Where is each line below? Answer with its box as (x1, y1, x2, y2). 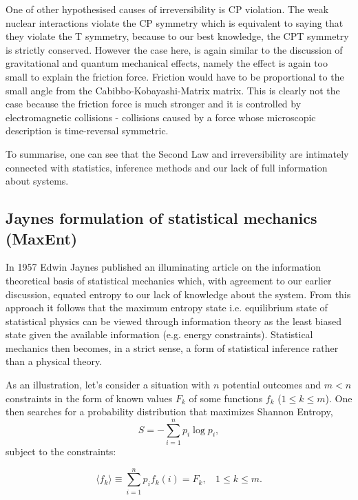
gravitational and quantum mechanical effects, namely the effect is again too (6, 56, 328, 70)
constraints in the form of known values (6, 390, 173, 405)
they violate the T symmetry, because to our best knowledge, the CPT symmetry (6, 29, 349, 43)
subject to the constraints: (6, 444, 116, 458)
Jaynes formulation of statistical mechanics (6, 207, 317, 229)
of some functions (189, 390, 263, 405)
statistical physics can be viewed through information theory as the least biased (6, 313, 341, 328)
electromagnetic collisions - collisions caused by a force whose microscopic (6, 110, 316, 124)
